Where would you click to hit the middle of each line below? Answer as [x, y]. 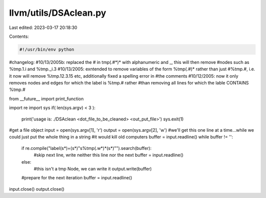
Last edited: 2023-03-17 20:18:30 [43, 28]
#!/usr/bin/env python [47, 49]
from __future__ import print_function [46, 99]
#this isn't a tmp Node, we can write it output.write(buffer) [93, 169]
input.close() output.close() [37, 189]
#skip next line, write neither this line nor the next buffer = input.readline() [109, 155]
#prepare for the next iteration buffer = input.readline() [77, 178]
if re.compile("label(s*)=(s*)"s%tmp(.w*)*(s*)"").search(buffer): [86, 148]
